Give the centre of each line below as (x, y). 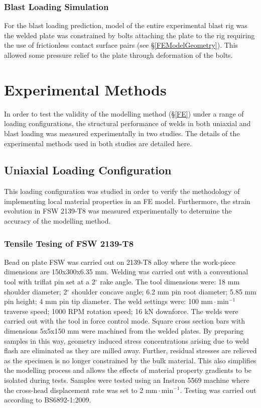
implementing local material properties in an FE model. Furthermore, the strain (127, 201)
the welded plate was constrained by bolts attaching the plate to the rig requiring (129, 35)
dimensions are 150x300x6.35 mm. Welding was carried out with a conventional (126, 272)
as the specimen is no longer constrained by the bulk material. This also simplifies (130, 360)
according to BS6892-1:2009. (48, 400)
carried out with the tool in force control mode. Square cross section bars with (125, 321)
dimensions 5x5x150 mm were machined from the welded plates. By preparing (124, 331)
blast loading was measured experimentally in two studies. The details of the (122, 133)
